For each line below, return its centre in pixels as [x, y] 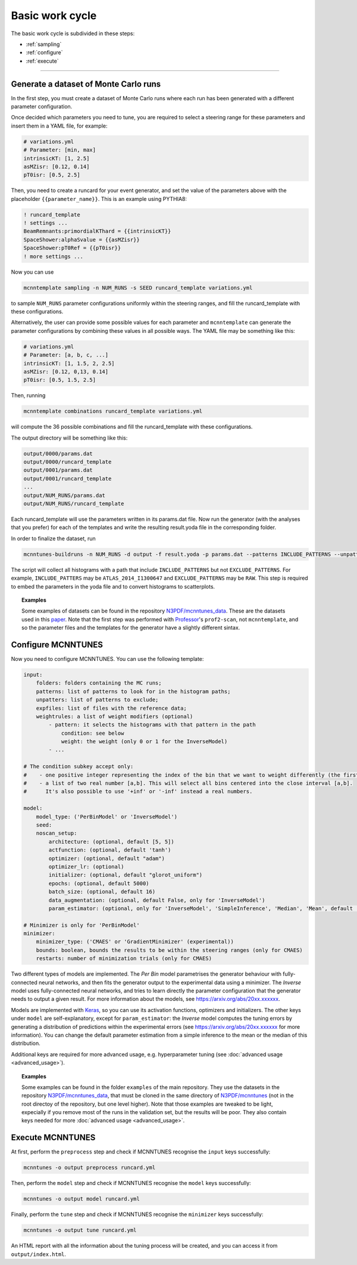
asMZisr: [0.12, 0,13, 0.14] [66, 372]
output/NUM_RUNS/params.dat [64, 495]
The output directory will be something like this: [69, 438]
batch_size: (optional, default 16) [102, 892]
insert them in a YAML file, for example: [59, 126]
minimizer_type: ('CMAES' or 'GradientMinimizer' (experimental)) [135, 942]
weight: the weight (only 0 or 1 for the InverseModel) [144, 742]
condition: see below [93, 733]
